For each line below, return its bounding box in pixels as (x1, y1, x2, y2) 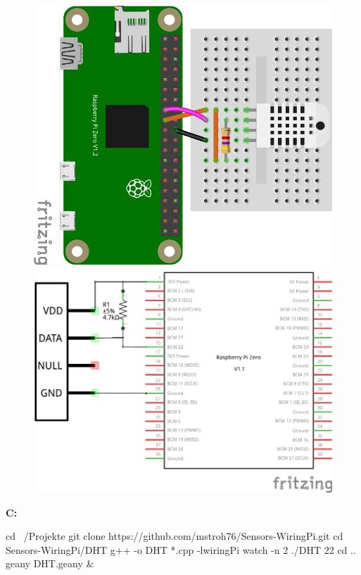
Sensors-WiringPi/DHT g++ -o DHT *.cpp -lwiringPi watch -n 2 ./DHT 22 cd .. (6, 542, 356, 557)
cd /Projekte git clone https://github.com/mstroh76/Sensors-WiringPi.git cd (6, 529, 343, 543)
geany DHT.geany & (6, 556, 94, 571)
